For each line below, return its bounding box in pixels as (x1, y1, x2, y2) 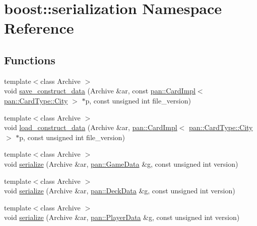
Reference (4, 18, 74, 38)
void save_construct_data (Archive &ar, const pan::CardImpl (4, 85, 196, 96)
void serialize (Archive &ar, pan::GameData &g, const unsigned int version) (4, 158, 238, 169)
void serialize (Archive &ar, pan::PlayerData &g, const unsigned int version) (4, 212, 240, 222)
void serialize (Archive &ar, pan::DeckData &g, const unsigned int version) (4, 185, 235, 196)
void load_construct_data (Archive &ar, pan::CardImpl (4, 122, 177, 133)
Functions (4, 52, 55, 67)
